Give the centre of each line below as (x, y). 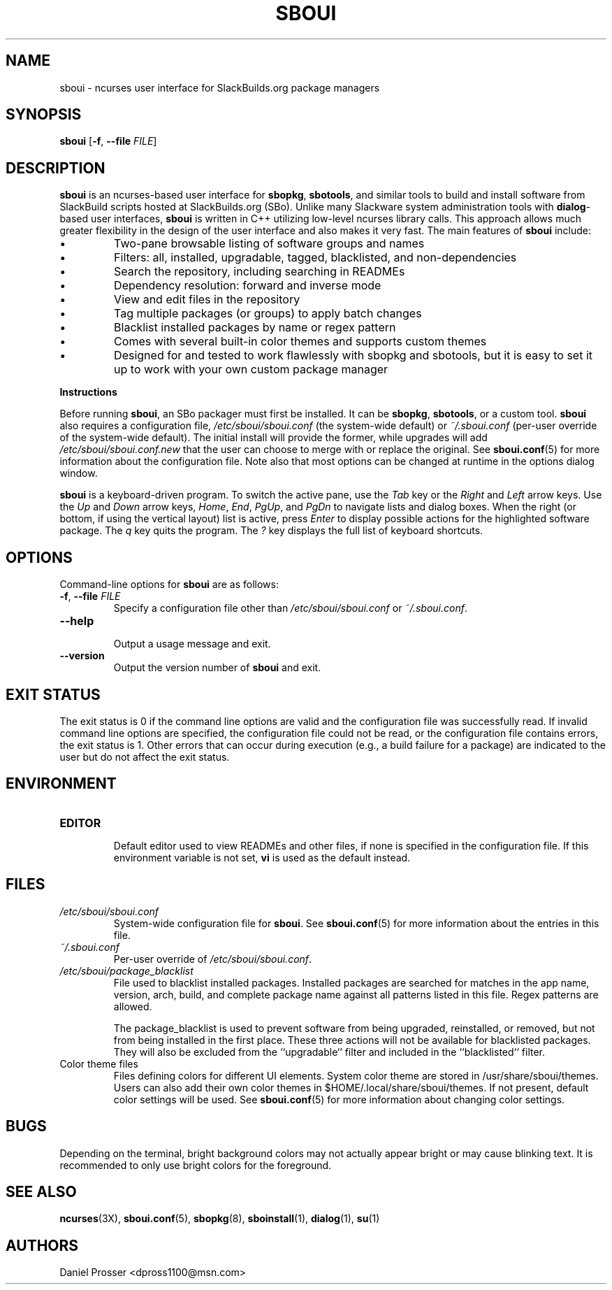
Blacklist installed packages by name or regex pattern (255, 328)
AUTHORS (42, 1245)
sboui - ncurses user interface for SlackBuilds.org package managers (220, 87)
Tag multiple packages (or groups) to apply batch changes (268, 314)
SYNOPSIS (44, 115)
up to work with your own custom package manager (251, 370)
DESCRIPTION (56, 168)
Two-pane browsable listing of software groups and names (269, 244)
